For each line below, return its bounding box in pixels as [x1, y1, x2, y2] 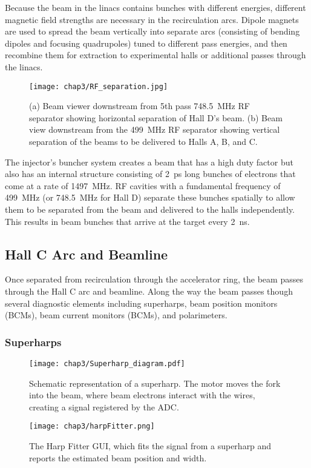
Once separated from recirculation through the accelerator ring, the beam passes [5, 273, 303, 286]
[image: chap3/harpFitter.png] [29, 422, 155, 431]
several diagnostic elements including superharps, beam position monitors [5, 296, 278, 309]
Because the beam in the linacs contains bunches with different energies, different [5, 1, 306, 13]
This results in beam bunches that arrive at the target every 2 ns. [5, 215, 250, 227]
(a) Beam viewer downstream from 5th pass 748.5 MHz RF [29, 99, 250, 112]
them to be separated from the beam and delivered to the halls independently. [5, 202, 295, 215]
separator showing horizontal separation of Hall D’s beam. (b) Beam [29, 111, 283, 124]
